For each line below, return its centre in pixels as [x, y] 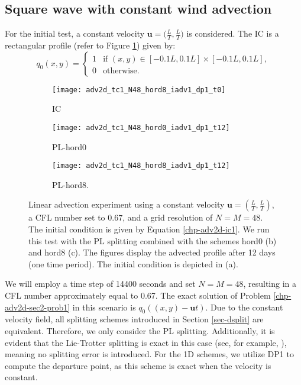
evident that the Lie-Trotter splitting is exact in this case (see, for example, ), [146, 342]
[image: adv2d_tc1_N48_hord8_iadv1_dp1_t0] [139, 90]
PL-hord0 [69, 146]
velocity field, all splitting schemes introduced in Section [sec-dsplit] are [134, 319]
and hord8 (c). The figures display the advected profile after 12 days [152, 252]
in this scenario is [104, 307]
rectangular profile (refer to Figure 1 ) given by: [90, 45]
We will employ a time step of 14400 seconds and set [100, 284]
